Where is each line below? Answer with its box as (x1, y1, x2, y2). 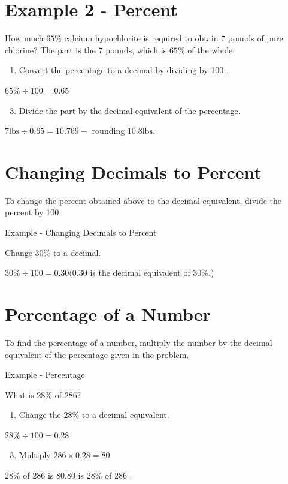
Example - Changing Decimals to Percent (5, 226, 157, 238)
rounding (92, 124, 125, 137)
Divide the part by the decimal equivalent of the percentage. (19, 104, 241, 116)
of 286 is (23, 469, 54, 482)
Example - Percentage (5, 368, 85, 381)
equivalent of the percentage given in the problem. (5, 348, 189, 360)
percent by (5, 206, 44, 218)
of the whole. (187, 43, 235, 56)
